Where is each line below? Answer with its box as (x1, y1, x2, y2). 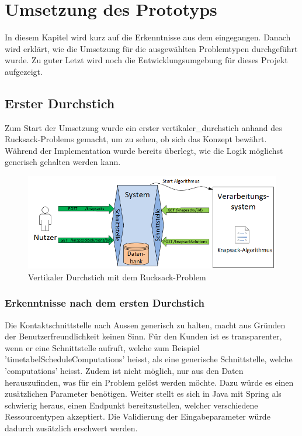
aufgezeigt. (5, 65, 43, 77)
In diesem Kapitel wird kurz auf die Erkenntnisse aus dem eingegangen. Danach (5, 31, 291, 43)
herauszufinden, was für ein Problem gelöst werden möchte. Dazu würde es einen (5, 376, 294, 388)
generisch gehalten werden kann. (5, 156, 121, 168)
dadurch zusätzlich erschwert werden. (5, 421, 138, 434)
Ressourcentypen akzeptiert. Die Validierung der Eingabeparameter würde (5, 410, 270, 423)
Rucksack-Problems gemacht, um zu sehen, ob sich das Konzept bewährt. (5, 133, 267, 145)
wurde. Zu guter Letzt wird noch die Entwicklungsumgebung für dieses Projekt (5, 54, 288, 66)
